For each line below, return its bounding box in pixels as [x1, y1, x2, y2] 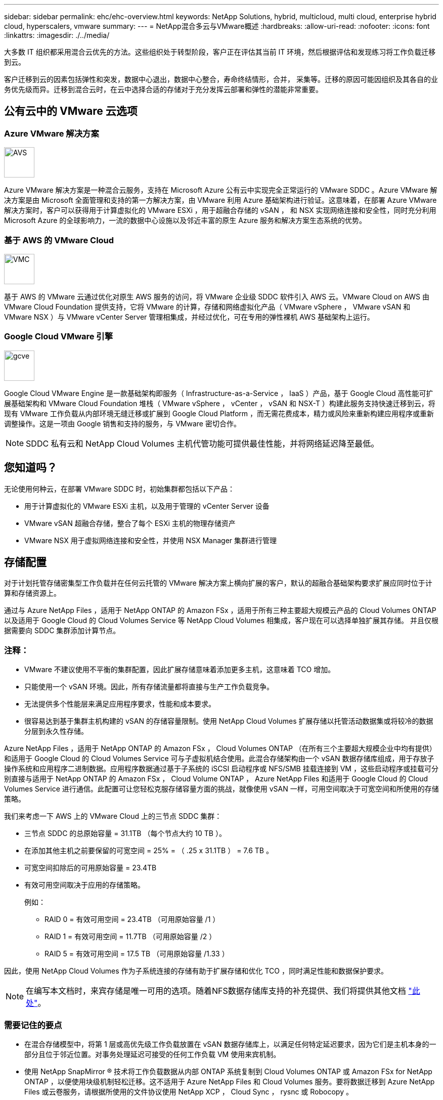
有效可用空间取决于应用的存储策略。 [24, 881, 145, 890]
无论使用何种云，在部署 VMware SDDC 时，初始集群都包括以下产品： [4, 484, 235, 493]
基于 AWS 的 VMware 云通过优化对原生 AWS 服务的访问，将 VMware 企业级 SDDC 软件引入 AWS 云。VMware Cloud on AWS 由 [4, 292, 429, 301]
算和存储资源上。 [4, 589, 61, 598]
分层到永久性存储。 [24, 727, 88, 736]
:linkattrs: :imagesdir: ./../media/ [4, 31, 110, 39]
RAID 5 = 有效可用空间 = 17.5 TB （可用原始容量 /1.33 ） [45, 949, 229, 958]
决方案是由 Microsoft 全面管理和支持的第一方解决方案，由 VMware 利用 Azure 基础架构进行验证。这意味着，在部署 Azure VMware [4, 196, 437, 205]
